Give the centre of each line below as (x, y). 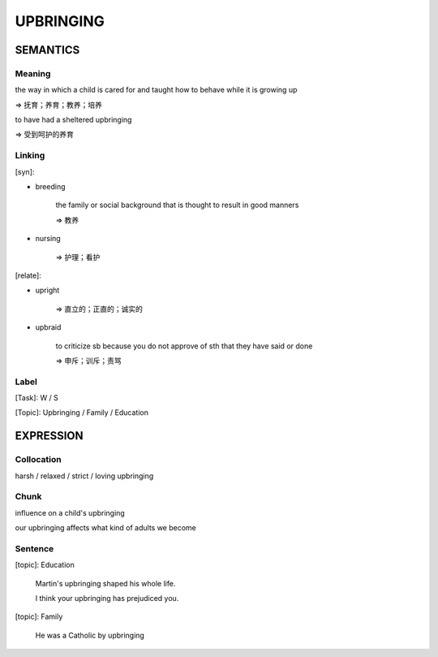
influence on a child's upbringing (70, 512)
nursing (48, 239)
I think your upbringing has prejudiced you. (107, 599)
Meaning (33, 73)
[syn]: (25, 171)
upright (47, 290)
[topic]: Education (45, 565)
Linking (30, 156)
